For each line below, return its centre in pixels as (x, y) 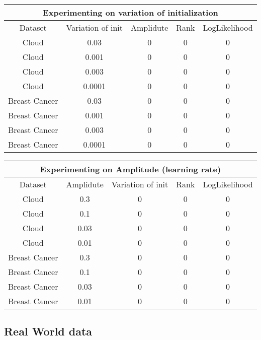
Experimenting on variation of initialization (130, 12)
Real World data (48, 331)
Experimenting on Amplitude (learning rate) (130, 169)
